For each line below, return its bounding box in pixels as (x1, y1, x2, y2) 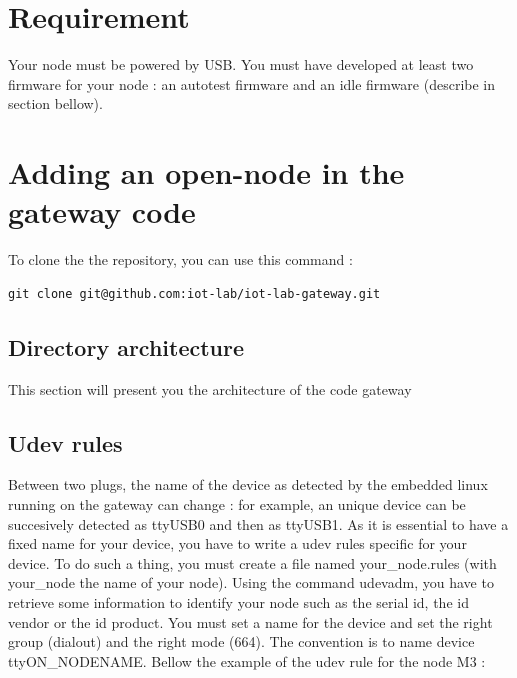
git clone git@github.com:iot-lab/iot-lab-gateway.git (8, 286, 381, 301)
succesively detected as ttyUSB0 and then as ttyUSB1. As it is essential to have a (8, 513, 509, 534)
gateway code (8, 191, 196, 232)
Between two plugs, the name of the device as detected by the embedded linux (8, 474, 488, 495)
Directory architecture (8, 331, 245, 362)
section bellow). (8, 93, 103, 114)
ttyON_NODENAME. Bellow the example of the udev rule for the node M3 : (8, 650, 486, 671)
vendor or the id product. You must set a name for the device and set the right (8, 611, 493, 632)
